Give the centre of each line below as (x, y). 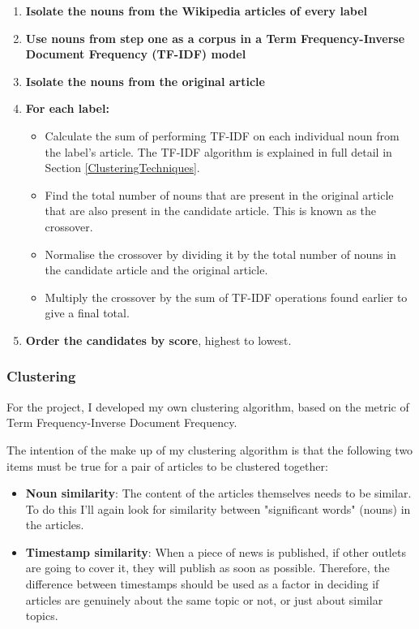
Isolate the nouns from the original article (145, 81)
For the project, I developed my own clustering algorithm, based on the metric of (208, 406)
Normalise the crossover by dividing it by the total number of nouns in (220, 254)
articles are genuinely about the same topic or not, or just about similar (204, 599)
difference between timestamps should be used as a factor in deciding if (202, 584)
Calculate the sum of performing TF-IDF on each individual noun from (222, 135)
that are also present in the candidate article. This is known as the (211, 211)
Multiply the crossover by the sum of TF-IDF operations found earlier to (226, 297)
